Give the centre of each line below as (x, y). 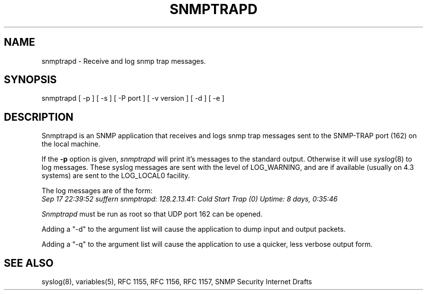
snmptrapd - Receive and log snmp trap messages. (124, 61)
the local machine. (71, 144)
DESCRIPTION (39, 117)
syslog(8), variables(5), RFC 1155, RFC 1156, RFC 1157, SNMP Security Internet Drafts (177, 282)
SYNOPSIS (30, 80)
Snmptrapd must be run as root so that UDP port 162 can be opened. (152, 214)
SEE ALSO (29, 263)
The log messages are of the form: (97, 191)
